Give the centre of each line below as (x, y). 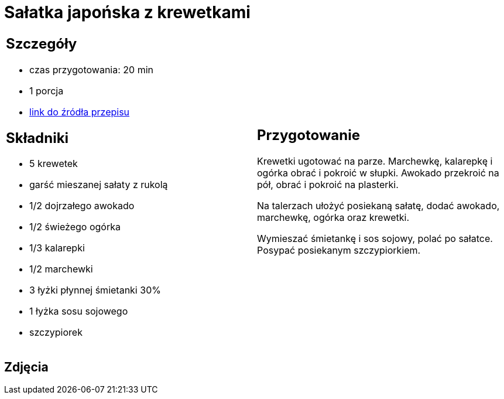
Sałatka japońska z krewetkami (127, 12)
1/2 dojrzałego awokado (82, 206)
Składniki (37, 138)
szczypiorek (56, 332)
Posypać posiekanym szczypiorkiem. (339, 250)
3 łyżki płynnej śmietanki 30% (95, 290)
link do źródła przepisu (80, 112)
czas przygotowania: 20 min (91, 69)
